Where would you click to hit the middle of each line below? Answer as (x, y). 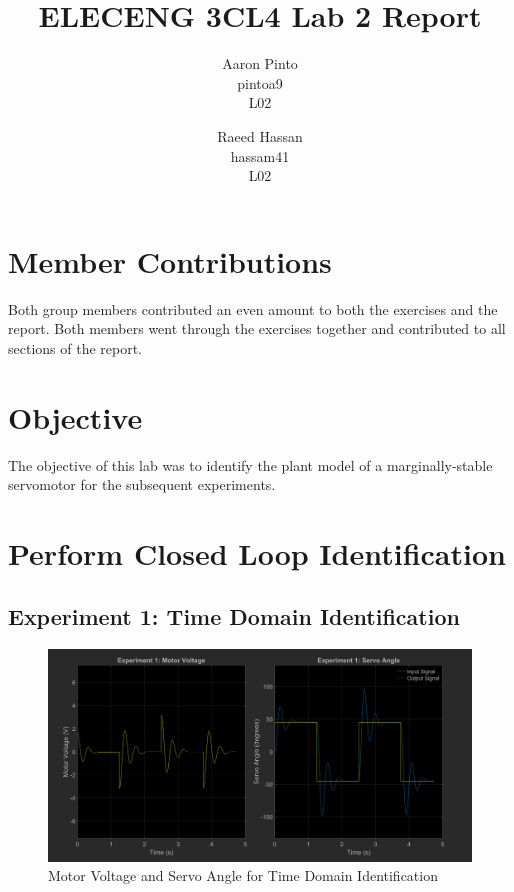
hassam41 (260, 155)
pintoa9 (260, 82)
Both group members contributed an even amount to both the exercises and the (253, 308)
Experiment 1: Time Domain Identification (234, 616)
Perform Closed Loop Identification (257, 552)
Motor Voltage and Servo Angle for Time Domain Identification (243, 875)
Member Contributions (170, 260)
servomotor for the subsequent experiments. (142, 484)
